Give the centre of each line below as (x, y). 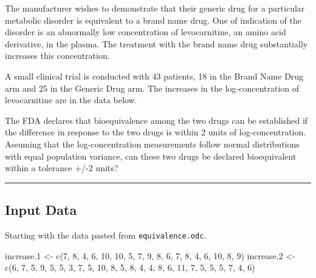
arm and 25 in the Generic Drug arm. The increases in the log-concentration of (152, 88)
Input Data (41, 210)
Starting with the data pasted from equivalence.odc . (106, 235)
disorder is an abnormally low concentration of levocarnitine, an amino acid (146, 32)
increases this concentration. (57, 56)
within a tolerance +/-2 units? (62, 168)
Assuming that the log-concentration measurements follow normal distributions (152, 144)
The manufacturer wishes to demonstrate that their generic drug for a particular (155, 8)
